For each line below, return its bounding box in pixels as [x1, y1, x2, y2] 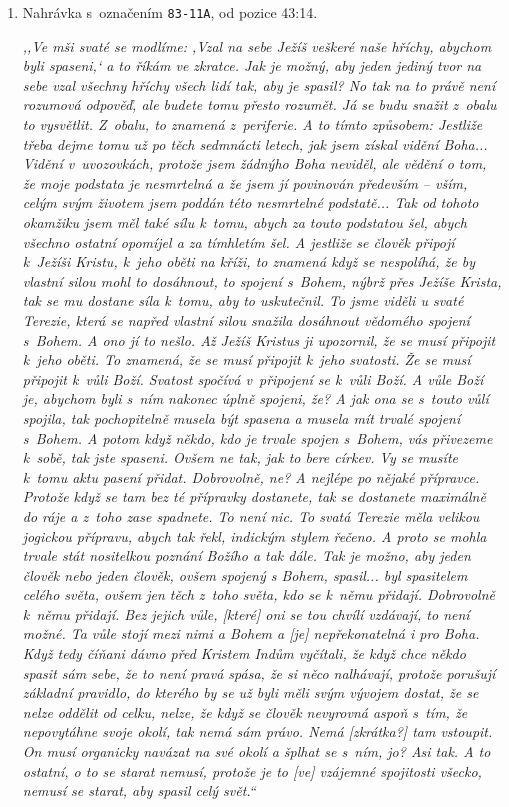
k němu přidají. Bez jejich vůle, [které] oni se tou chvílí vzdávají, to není [22, 603, 470, 624]
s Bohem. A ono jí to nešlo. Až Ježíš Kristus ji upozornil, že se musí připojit [22, 329, 496, 350]
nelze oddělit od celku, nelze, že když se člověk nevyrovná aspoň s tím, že [22, 701, 468, 722]
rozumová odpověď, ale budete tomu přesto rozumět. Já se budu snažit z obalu [22, 94, 497, 115]
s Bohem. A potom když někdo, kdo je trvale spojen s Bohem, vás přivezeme [22, 427, 493, 448]
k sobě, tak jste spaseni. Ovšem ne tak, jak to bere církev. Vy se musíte [22, 447, 458, 468]
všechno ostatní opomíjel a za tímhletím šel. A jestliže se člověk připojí [22, 231, 455, 252]
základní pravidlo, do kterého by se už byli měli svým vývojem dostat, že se [22, 682, 479, 703]
